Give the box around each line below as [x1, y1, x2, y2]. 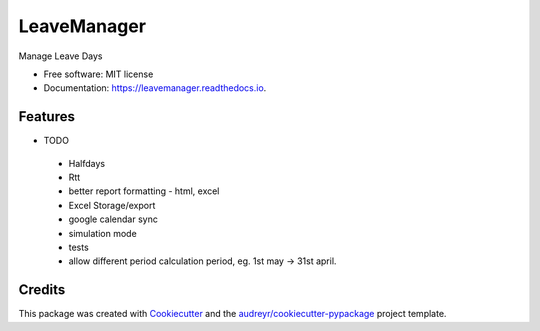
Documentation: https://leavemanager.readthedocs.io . [43, 82, 267, 94]
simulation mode [68, 227, 137, 239]
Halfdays [68, 157, 105, 169]
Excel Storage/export [68, 199, 156, 211]
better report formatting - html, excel [68, 185, 220, 197]
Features [18, 108, 75, 125]
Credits [18, 281, 66, 299]
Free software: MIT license [43, 68, 154, 80]
